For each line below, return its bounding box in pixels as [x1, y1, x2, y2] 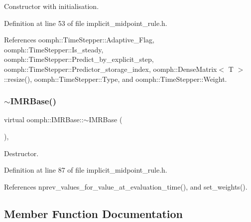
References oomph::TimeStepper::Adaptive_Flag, [4, 34, 154, 45]
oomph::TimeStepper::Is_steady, [4, 44, 104, 54]
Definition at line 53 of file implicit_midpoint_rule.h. [4, 17, 167, 28]
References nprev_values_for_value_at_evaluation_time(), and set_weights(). [4, 181, 248, 192]
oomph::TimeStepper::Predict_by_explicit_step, [4, 54, 154, 64]
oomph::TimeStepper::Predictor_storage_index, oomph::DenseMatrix [4, 63, 217, 74]
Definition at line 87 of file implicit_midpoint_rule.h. [4, 165, 167, 175]
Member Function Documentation [4, 206, 183, 221]
